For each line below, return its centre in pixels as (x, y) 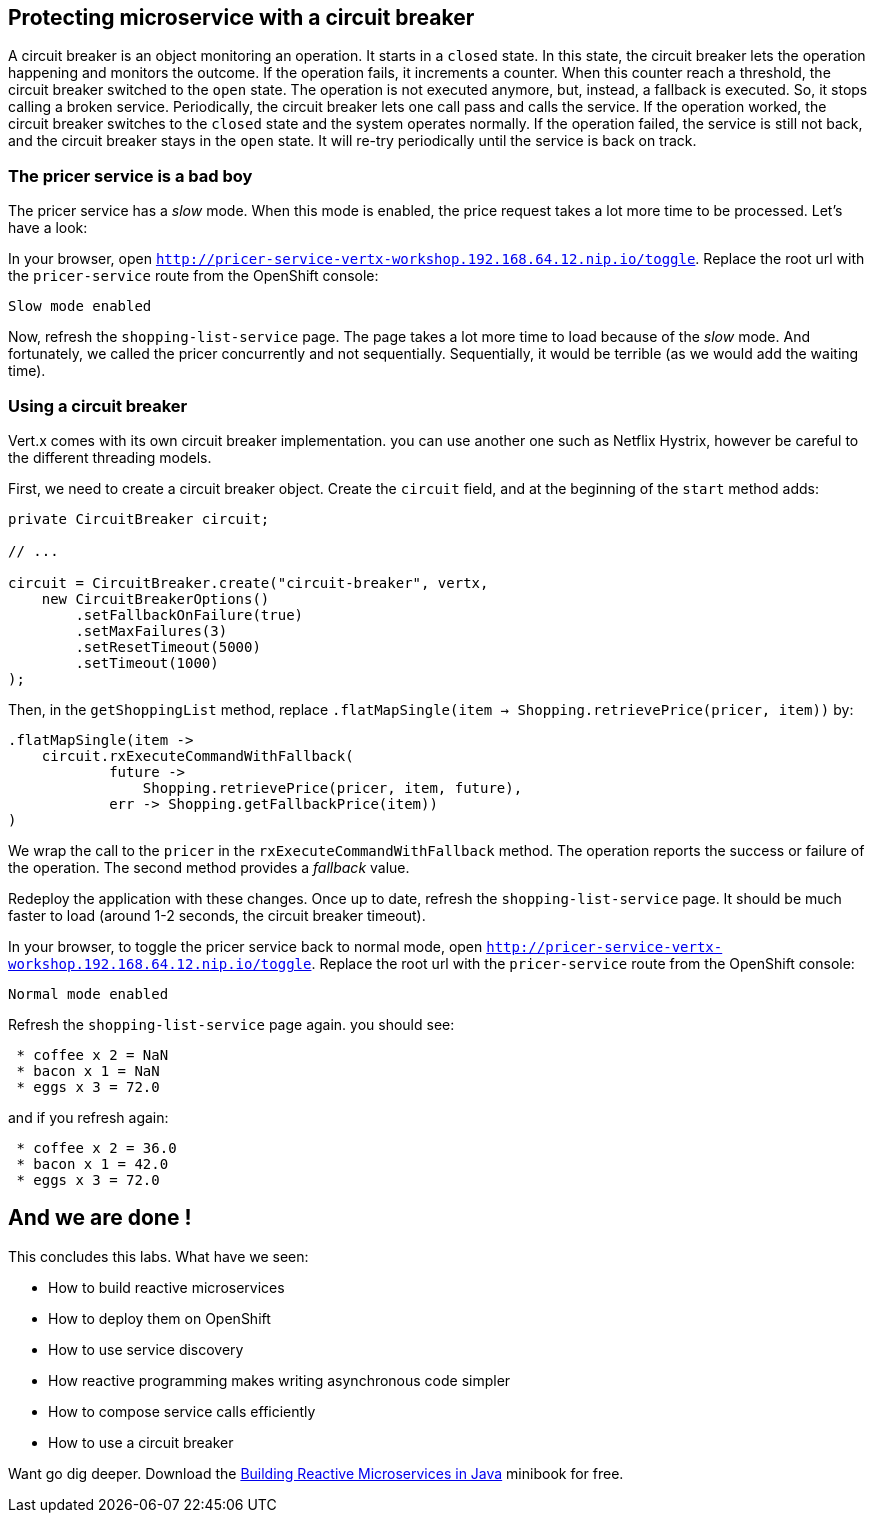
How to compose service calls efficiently (182, 1411)
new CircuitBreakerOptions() (155, 598)
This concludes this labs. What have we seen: (158, 1256)
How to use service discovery (146, 1349)
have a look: (48, 228)
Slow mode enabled (80, 306)
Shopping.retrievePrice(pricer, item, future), (332, 787)
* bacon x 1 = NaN (88, 1070)
